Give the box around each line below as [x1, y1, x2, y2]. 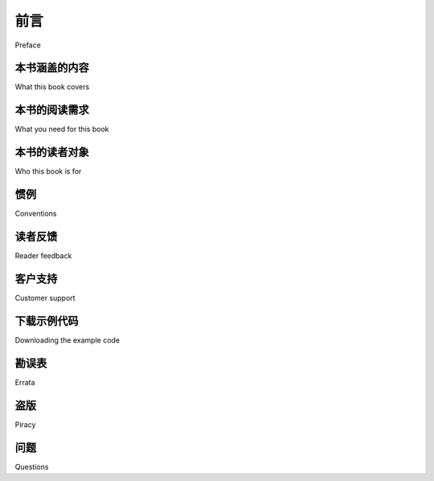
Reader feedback [14, 251, 72, 261]
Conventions [14, 209, 57, 219]
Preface [14, 40, 42, 50]
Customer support [14, 293, 76, 302]
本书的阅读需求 [14, 103, 89, 117]
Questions [14, 462, 49, 471]
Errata [14, 377, 35, 387]
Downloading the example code [14, 335, 121, 345]
